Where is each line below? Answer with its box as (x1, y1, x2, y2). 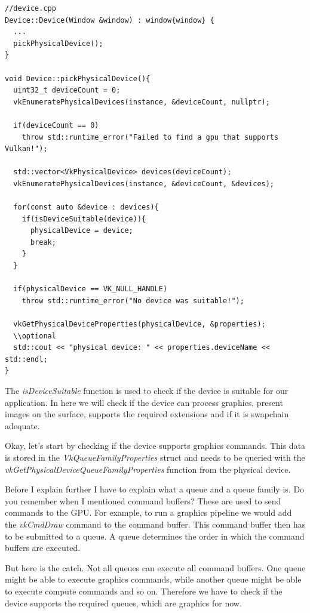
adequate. (5, 419, 40, 432)
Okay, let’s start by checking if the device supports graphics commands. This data (5, 439, 306, 452)
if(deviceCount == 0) (13, 121, 99, 130)
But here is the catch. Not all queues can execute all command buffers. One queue (5, 561, 306, 574)
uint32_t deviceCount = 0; (13, 86, 121, 95)
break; (30, 238, 56, 247)
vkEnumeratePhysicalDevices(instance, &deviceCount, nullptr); (13, 97, 270, 106)
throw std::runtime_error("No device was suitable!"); (22, 296, 244, 305)
